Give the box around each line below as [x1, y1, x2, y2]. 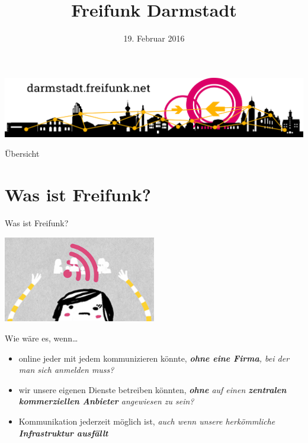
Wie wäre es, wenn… [5, 331, 78, 344]
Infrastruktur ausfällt [18, 426, 108, 439]
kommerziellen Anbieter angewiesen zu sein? [18, 395, 194, 407]
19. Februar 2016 [123, 32, 185, 45]
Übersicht [5, 147, 40, 160]
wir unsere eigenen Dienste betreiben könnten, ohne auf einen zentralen [18, 383, 287, 395]
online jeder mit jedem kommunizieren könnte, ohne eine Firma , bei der [18, 352, 290, 364]
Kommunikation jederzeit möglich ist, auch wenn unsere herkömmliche [18, 414, 275, 427]
